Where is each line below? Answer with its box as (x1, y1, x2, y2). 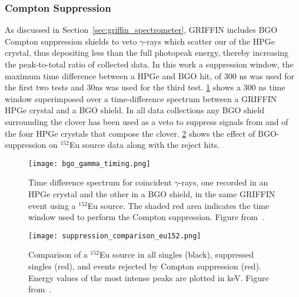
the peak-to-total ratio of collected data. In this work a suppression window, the (5, 58, 294, 70)
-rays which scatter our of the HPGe (144, 35, 275, 47)
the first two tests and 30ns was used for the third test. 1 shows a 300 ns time (5, 81, 285, 93)
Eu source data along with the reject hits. (69, 139, 220, 151)
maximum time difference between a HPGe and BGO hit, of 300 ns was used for (5, 69, 295, 82)
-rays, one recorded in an (178, 176, 268, 188)
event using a (28, 199, 76, 211)
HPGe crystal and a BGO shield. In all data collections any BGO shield (5, 104, 265, 116)
